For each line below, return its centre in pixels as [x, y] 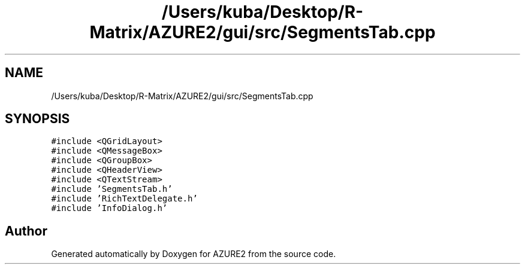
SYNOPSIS [37, 119]
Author [26, 231]
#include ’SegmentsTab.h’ [112, 189]
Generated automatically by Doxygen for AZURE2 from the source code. [194, 254]
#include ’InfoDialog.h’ [109, 208]
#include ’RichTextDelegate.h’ [124, 199]
